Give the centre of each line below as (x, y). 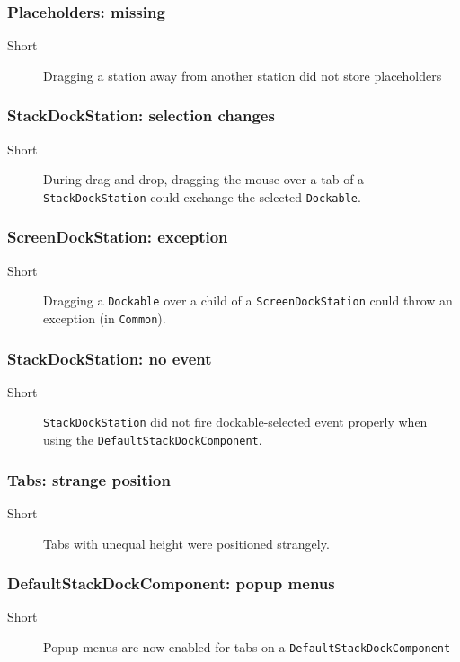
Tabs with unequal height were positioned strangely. (186, 543)
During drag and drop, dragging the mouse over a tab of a (204, 179)
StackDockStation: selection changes (141, 115)
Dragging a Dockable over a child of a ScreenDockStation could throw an (248, 300)
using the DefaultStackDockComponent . (153, 440)
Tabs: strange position (89, 479)
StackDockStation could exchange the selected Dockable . (202, 196)
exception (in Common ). (105, 318)
